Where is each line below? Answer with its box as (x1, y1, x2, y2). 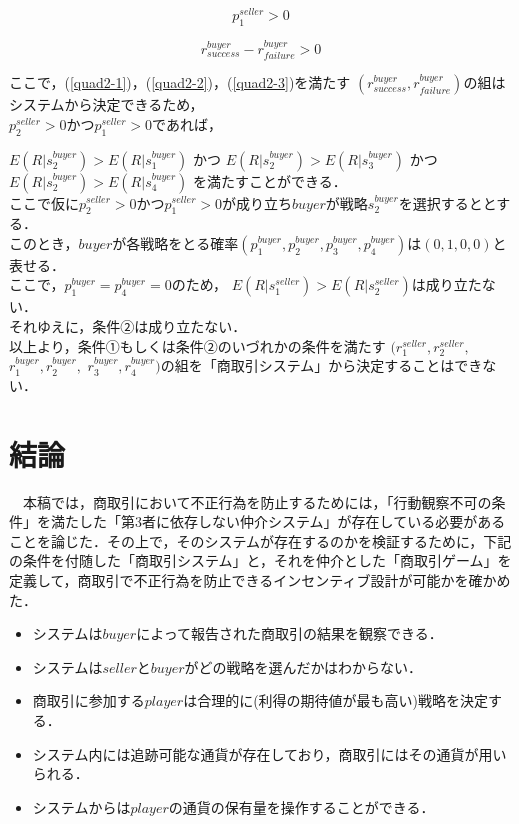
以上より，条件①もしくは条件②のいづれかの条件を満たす (9, 335, 386, 356)
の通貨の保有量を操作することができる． (168, 796, 435, 817)
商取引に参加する (32, 690, 145, 711)
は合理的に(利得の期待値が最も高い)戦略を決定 (183, 690, 489, 711)
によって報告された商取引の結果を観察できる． (136, 623, 443, 644)
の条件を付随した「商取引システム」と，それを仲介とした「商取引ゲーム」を (9, 550, 512, 571)
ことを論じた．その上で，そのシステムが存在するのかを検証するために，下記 (9, 530, 512, 551)
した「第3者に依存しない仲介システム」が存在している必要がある (78, 511, 506, 532)
